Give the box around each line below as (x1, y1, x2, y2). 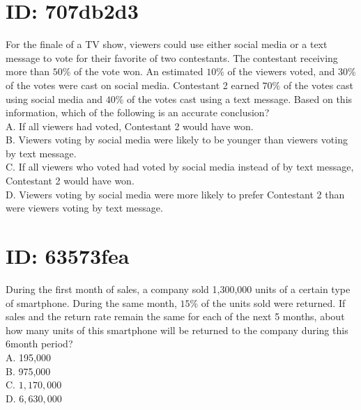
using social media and (6, 91, 102, 106)
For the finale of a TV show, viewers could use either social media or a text (6, 37, 328, 52)
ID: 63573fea (6, 242, 130, 270)
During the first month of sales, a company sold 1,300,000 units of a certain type (6, 281, 351, 296)
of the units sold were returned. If (201, 295, 346, 310)
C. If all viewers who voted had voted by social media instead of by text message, (6, 159, 354, 174)
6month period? (6, 336, 73, 351)
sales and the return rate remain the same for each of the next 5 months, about (6, 309, 345, 324)
